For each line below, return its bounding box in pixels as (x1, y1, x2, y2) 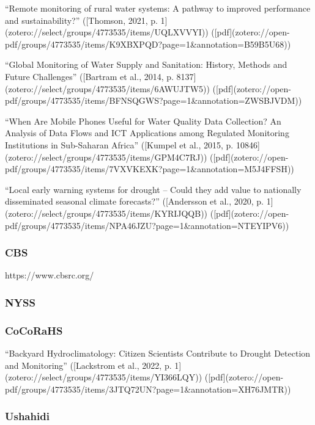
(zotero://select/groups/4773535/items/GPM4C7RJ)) (5, 150, 207, 163)
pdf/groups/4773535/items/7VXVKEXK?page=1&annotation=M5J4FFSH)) (5, 162, 294, 175)
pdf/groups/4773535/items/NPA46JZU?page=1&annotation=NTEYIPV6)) (5, 219, 289, 231)
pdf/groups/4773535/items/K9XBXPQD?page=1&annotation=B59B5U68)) (5, 37, 291, 50)
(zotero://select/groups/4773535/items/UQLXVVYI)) (5, 26, 209, 38)
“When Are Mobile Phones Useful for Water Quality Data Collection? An (5, 114, 281, 127)
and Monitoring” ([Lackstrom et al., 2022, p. (5, 358, 172, 371)
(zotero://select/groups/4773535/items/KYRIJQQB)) (5, 206, 208, 219)
